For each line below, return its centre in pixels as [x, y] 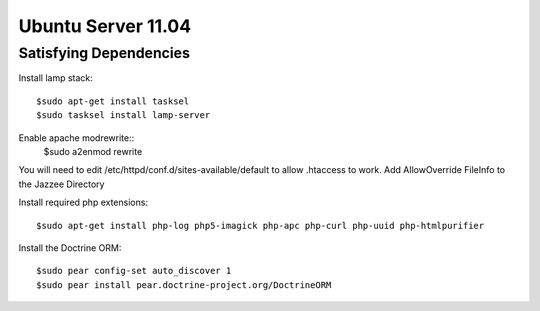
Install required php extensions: [83, 202]
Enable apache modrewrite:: [76, 137]
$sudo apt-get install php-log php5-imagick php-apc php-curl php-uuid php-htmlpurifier [260, 225]
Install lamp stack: [56, 78]
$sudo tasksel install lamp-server [123, 115]
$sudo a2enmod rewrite [93, 151]
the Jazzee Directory [61, 184]
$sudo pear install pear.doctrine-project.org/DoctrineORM [184, 284]
